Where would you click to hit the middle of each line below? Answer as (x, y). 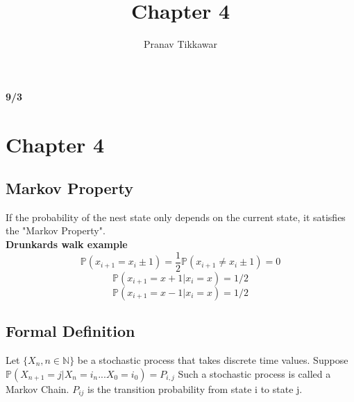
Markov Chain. (37, 388)
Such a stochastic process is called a (254, 373)
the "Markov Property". (56, 230)
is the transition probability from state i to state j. (195, 388)
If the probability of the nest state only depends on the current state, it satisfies (176, 217)
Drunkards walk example (67, 244)
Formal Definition (70, 331)
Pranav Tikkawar (180, 44)
